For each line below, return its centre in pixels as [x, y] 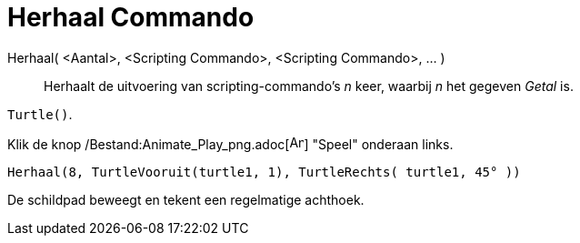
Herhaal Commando [131, 17]
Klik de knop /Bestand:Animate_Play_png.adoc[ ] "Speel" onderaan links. [230, 144]
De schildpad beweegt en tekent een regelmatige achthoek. [186, 199]
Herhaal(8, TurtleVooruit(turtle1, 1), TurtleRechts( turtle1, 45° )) [264, 172]
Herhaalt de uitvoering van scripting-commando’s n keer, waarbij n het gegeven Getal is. [309, 86]
